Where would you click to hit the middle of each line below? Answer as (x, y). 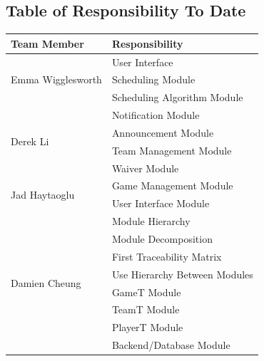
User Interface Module (161, 203)
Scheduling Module (153, 79)
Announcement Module (163, 132)
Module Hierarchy (151, 221)
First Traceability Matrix (167, 256)
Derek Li (30, 141)
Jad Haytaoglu (43, 194)
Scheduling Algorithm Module (177, 97)
